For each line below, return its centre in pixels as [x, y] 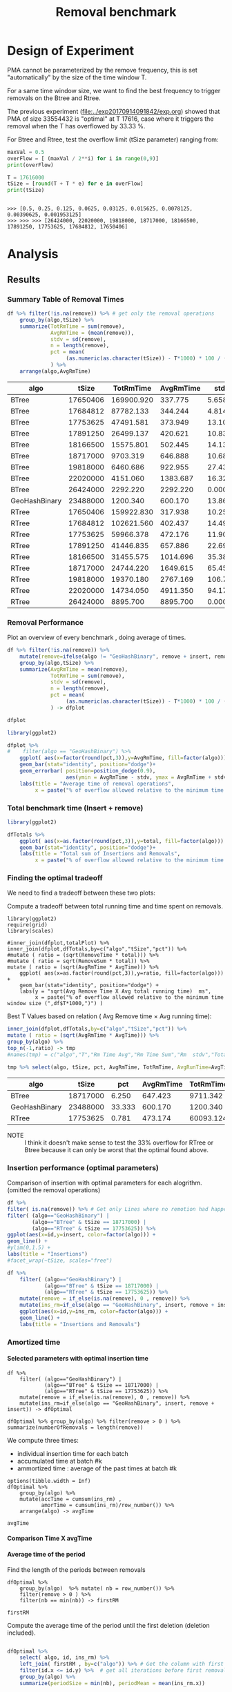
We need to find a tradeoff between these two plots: [81, 893]
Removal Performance [46, 622]
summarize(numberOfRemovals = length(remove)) [75, 1427]
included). [21, 1633]
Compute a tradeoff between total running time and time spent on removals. [115, 906]
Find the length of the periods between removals [77, 1569]
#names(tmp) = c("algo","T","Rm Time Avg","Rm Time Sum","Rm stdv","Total [118, 1054]
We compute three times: [43, 1440]
